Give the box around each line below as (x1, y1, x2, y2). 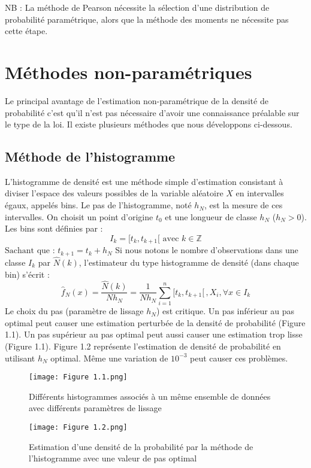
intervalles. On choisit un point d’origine (5, 210, 153, 223)
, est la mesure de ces (204, 199, 283, 211)
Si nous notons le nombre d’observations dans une (115, 244, 298, 256)
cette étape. (5, 25, 48, 37)
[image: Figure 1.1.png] (29, 373, 128, 382)
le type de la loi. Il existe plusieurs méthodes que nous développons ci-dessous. (5, 118, 292, 130)
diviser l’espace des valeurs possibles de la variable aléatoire (5, 187, 224, 199)
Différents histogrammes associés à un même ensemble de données (29, 390, 271, 402)
